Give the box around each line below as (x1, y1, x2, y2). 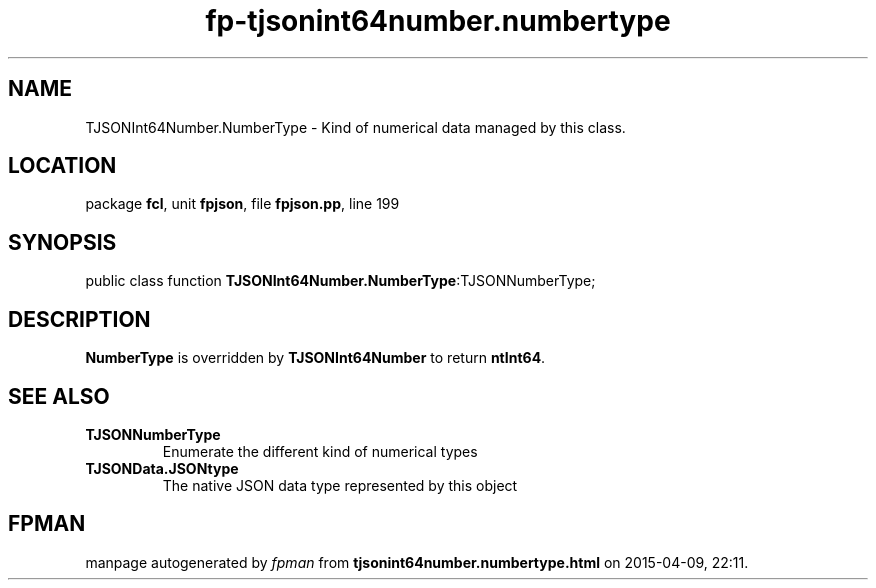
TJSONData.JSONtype (85, 459, 239, 477)
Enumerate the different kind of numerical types (162, 442, 478, 460)
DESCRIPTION (8, 306, 151, 332)
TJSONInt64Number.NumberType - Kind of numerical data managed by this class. (85, 118, 626, 136)
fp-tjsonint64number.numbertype (205, 4, 671, 38)
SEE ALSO (8, 383, 110, 409)
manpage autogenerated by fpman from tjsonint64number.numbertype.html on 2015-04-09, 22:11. (85, 553, 749, 571)
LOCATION (8, 153, 117, 179)
